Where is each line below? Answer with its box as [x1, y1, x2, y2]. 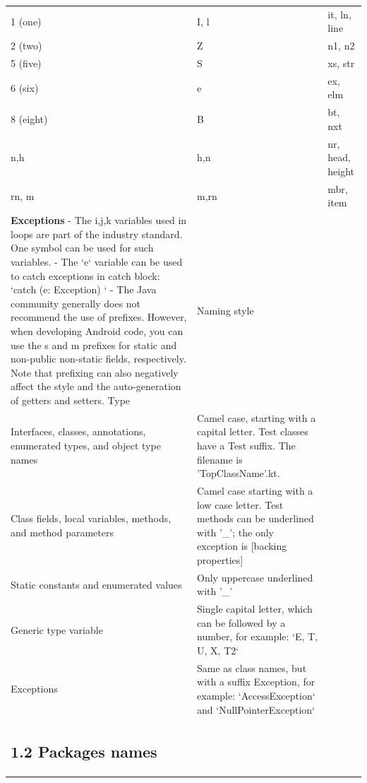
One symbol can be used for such [11, 240, 154, 255]
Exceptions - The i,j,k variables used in [11, 213, 187, 228]
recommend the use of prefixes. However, [11, 310, 187, 324]
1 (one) [11, 13, 42, 28]
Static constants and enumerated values [11, 577, 182, 591]
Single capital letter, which [197, 601, 313, 616]
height [327, 163, 355, 178]
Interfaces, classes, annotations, [11, 424, 146, 439]
